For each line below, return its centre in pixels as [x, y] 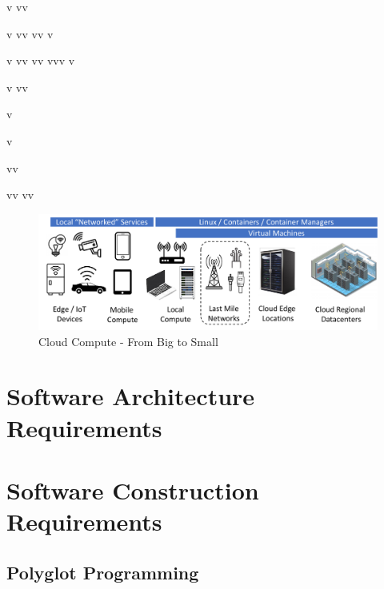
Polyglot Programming [103, 572]
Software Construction [133, 490]
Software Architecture [131, 396]
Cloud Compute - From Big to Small [128, 341]
